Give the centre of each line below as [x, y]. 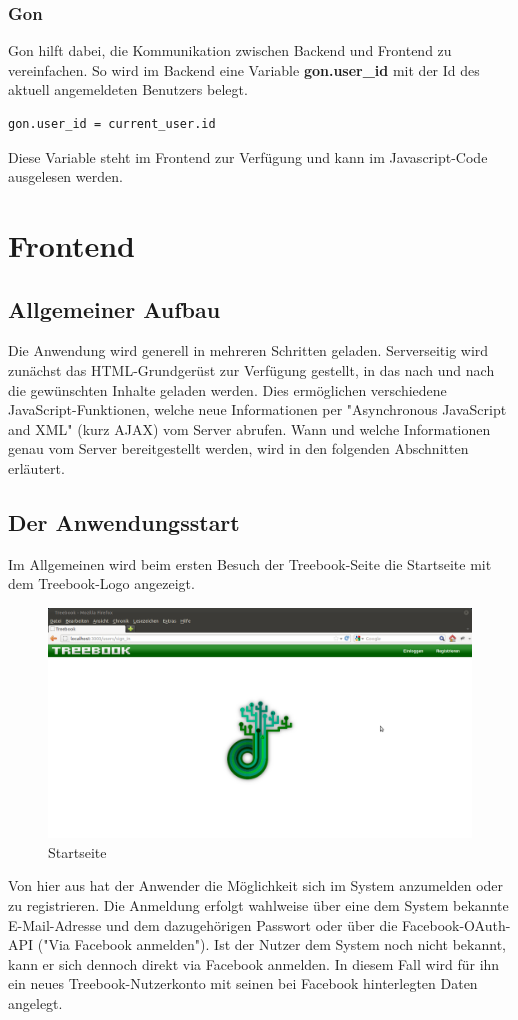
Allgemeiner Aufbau [114, 308]
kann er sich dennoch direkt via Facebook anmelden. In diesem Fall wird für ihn [254, 963]
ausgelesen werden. [65, 176]
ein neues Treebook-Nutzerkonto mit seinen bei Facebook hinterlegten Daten [243, 983]
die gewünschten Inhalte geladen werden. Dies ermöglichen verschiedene [227, 389]
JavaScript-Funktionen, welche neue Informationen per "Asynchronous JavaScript [257, 409]
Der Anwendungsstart [124, 521]
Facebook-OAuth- [456, 924]
